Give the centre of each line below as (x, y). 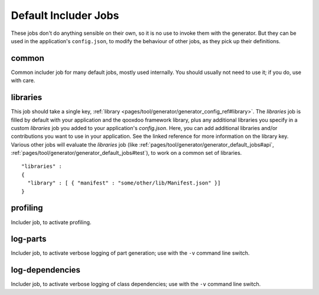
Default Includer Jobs (65, 15)
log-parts (29, 239)
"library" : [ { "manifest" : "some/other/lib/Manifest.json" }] (124, 183)
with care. (23, 80)
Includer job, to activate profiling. (51, 222)
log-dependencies (46, 270)
